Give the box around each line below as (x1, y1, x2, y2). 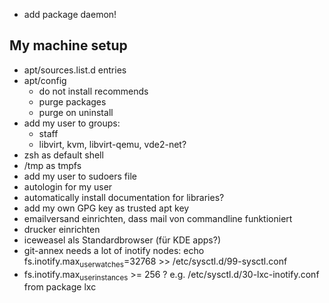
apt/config (23, 74, 67, 86)
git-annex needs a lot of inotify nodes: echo (23, 244, 205, 256)
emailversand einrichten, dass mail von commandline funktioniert (23, 212, 293, 224)
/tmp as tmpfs (23, 159, 82, 171)
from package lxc (23, 281, 97, 293)
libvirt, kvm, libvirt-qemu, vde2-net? (38, 138, 187, 150)
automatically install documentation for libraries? (23, 191, 225, 203)
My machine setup (9, 37, 128, 54)
